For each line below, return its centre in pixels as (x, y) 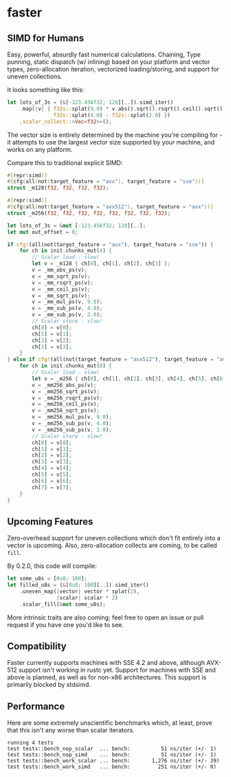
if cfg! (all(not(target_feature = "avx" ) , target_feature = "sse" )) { (110, 244)
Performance (36, 706)
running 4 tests (30, 743)
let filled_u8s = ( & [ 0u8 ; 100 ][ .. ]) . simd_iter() (78, 585)
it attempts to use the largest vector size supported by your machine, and (111, 142)
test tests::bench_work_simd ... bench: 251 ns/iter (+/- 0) (112, 767)
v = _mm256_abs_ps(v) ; (64, 385)
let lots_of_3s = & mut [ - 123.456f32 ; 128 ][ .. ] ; (77, 226)
